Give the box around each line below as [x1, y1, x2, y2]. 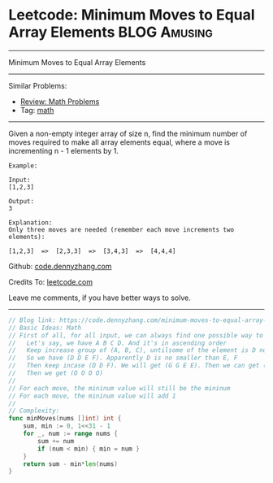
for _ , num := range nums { [23, 429, 118, 438]
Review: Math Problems [19, 96, 100, 107]
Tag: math [19, 105, 54, 115]
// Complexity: [8, 407, 60, 416]
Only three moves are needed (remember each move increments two [8, 225, 234, 233]
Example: [8, 161, 38, 170]
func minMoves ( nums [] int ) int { [8, 415, 122, 423]
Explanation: [8, 218, 53, 227]
